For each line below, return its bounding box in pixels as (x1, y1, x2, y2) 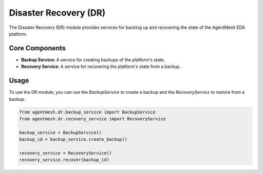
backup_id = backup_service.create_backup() (19, 137, 128, 142)
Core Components (9, 44, 66, 52)
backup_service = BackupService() (19, 130, 102, 135)
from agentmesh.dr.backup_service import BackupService (19, 109, 156, 115)
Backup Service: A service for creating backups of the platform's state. (21, 57, 165, 63)
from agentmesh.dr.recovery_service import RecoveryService (19, 116, 166, 122)
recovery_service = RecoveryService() (19, 150, 112, 156)
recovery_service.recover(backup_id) (19, 157, 110, 163)
